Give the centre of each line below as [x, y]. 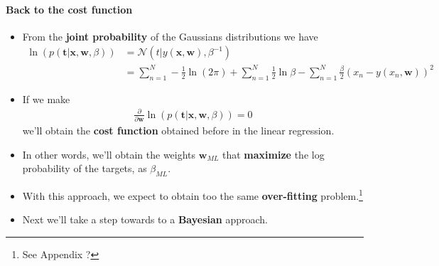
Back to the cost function [69, 9]
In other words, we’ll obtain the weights [109, 154]
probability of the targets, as [85, 168]
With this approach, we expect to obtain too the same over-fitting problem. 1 [193, 195]
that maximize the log [273, 154]
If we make [46, 99]
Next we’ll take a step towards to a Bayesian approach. [145, 219]
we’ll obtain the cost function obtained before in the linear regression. [178, 131]
